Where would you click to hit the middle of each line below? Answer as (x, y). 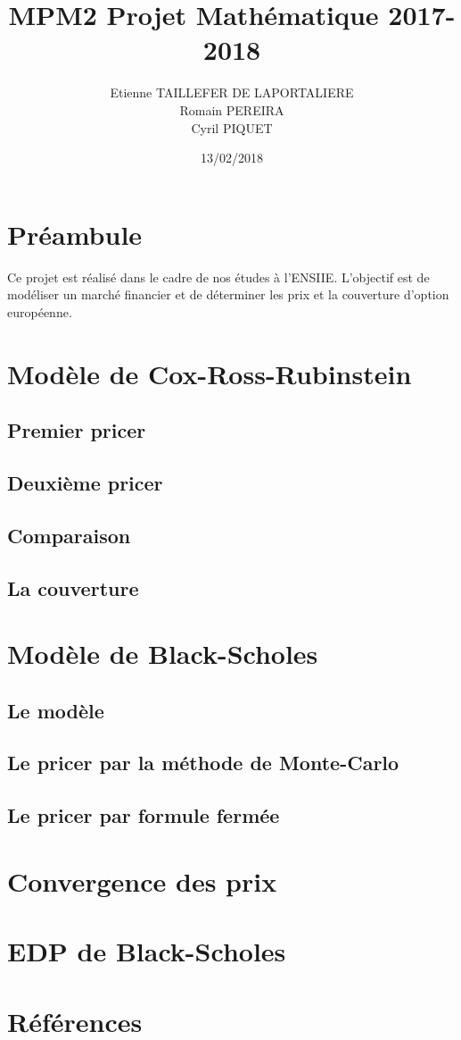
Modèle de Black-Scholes (163, 654)
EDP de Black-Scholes (147, 951)
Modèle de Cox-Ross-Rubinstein (210, 373)
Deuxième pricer (85, 482)
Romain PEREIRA (232, 109)
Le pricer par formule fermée (144, 815)
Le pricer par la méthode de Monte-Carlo (203, 763)
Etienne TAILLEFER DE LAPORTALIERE (232, 92)
